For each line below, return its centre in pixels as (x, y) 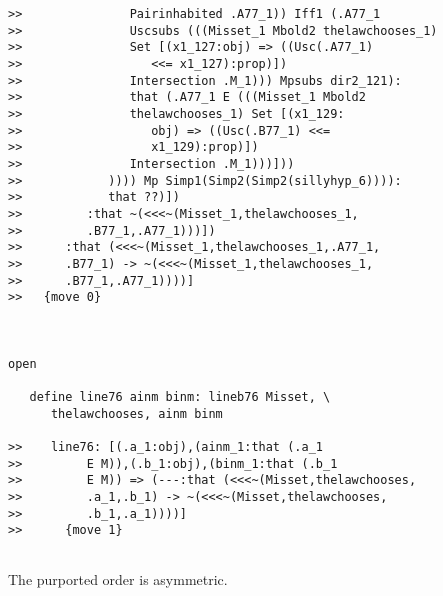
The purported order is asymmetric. (118, 578)
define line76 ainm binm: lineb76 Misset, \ (180, 397)
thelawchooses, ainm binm (136, 413)
